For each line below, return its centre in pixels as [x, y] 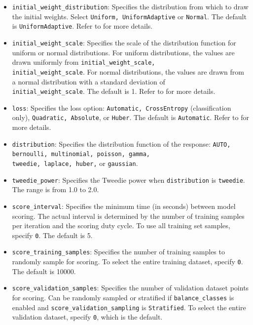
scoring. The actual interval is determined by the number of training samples [128, 216]
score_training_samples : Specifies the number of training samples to [118, 252]
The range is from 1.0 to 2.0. [55, 189]
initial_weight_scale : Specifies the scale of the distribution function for [124, 42]
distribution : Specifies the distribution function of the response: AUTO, [121, 143]
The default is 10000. [44, 271]
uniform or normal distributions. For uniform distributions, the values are [123, 52]
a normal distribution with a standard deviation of [89, 81]
